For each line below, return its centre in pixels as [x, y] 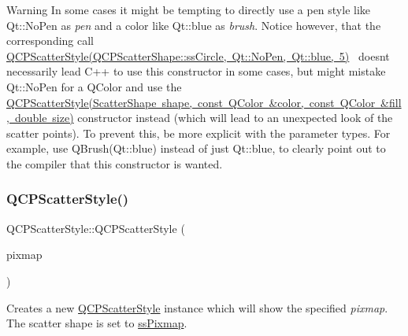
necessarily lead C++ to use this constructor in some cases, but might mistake [196, 71]
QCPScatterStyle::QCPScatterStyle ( [96, 228]
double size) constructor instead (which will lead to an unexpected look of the [204, 118]
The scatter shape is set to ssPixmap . [97, 323]
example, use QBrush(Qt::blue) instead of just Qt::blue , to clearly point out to [196, 148]
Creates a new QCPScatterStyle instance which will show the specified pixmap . [197, 307]
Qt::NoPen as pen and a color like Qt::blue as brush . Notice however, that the [194, 25]
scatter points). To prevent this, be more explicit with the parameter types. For [198, 133]
